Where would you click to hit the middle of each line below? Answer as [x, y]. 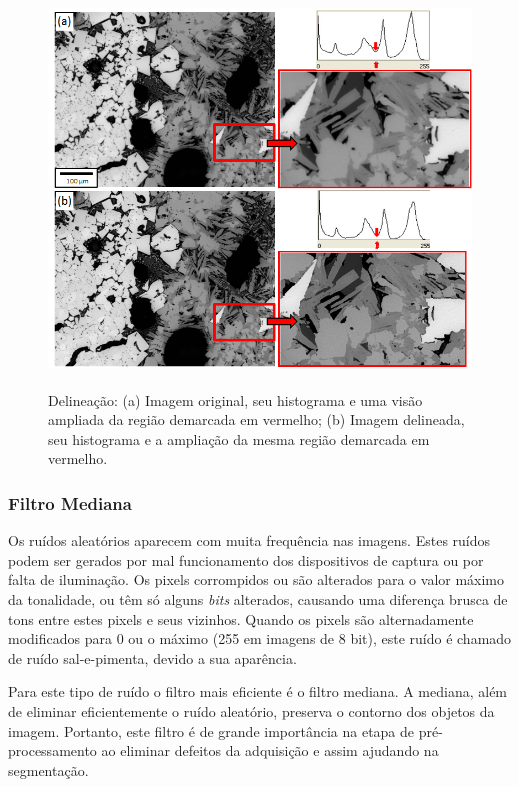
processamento [52, 750]
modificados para [60, 638]
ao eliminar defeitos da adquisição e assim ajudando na [270, 750]
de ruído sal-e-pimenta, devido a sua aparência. [152, 657]
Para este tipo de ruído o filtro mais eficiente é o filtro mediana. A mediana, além [258, 691]
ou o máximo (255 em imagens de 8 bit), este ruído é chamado [320, 638]
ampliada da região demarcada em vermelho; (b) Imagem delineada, [256, 419]
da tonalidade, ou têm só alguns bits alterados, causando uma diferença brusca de [258, 598]
